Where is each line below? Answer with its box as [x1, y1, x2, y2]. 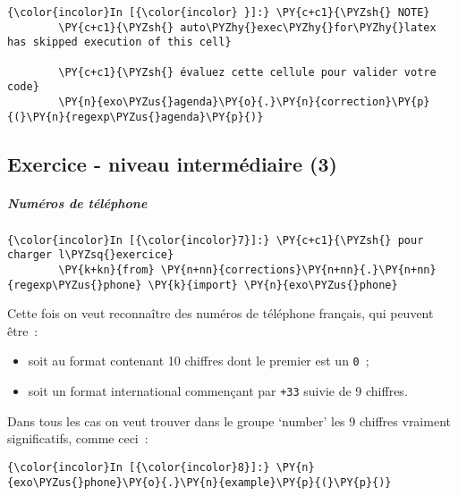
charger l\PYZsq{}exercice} [7, 248, 174, 262]
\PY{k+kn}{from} [58, 263, 155, 276]
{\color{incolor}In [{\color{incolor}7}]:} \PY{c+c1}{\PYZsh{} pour [7, 233, 424, 247]
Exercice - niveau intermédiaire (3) [7, 149, 337, 177]
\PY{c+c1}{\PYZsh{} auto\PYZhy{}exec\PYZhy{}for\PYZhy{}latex [58, 21, 437, 34]
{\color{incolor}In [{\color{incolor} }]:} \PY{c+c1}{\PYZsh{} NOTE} [7, 6, 430, 19]
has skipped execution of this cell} [7, 36, 232, 49]
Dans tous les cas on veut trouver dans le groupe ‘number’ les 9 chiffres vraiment [7, 411, 451, 430]
